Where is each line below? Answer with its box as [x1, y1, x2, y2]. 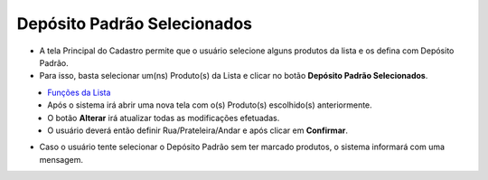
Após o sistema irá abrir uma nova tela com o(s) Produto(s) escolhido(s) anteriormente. [47, 99, 372, 110]
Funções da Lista [47, 87, 111, 98]
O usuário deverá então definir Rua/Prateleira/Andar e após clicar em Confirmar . [47, 125, 348, 136]
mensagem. [39, 154, 83, 165]
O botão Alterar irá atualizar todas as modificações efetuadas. [47, 112, 280, 123]
